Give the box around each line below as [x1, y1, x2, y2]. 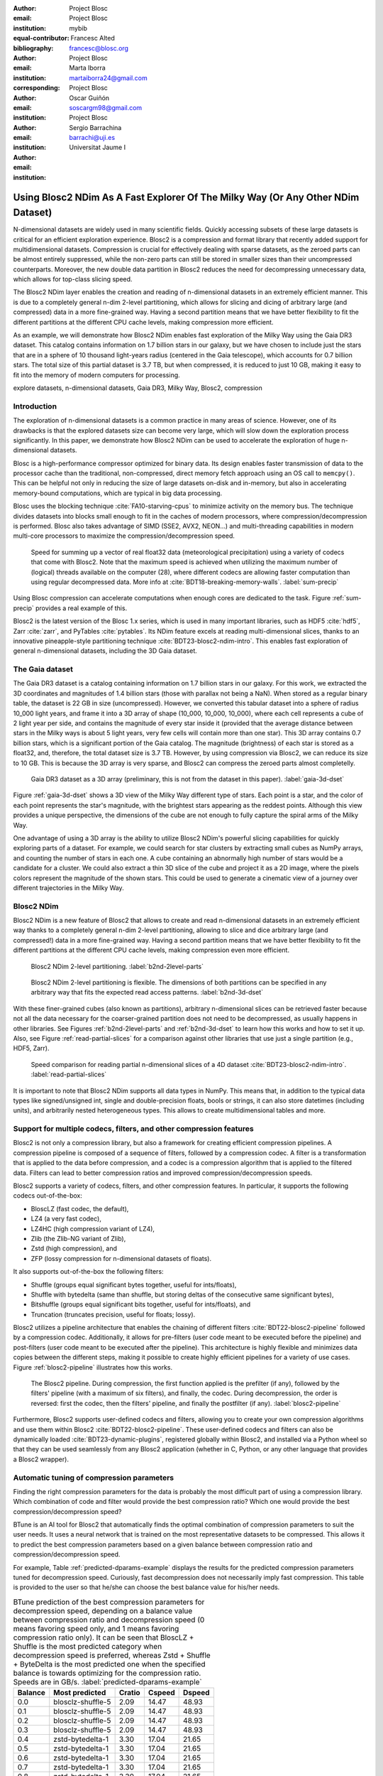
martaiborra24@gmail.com [69, 73, 148, 82]
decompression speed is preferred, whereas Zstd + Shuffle [13, 1650, 211, 1660]
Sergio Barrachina [69, 123, 122, 131]
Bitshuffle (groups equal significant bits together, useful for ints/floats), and [30, 1300, 251, 1309]
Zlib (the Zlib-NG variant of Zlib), [30, 1234, 126, 1242]
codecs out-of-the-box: [13, 1191, 83, 1200]
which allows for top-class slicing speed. [13, 275, 133, 283]
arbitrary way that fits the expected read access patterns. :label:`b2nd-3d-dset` [30, 988, 264, 997]
